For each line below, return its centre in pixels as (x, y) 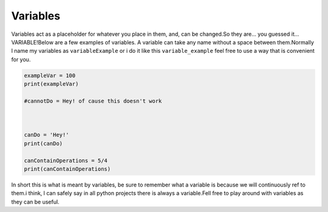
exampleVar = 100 (50, 75)
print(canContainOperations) (67, 169)
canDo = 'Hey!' (46, 135)
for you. (21, 59)
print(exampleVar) (51, 84)
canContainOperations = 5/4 (66, 160)
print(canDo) (43, 143)
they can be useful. (36, 202)
